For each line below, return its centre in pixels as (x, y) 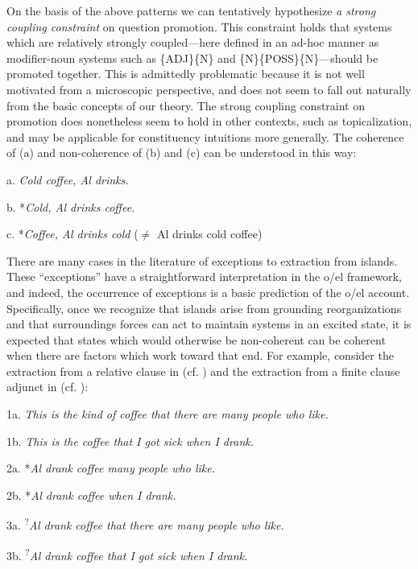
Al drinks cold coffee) (209, 234)
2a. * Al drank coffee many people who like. (111, 468)
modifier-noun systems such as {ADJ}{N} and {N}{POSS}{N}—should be (192, 58)
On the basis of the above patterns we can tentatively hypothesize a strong (191, 10)
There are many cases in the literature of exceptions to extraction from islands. (202, 260)
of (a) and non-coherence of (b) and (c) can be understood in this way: (182, 153)
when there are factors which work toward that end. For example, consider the (200, 355)
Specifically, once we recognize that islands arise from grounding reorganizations (204, 308)
